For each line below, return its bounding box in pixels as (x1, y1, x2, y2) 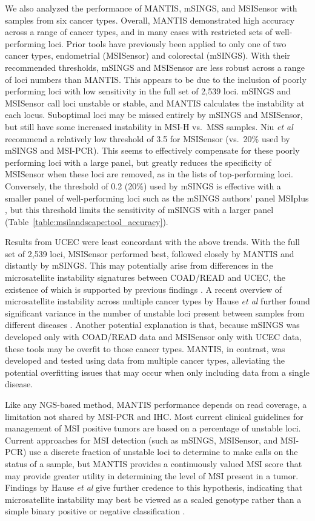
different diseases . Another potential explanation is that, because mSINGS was (5, 318, 300, 331)
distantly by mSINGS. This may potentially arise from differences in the (5, 259, 273, 272)
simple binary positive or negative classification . (5, 505, 185, 517)
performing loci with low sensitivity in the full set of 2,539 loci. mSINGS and (5, 85, 291, 97)
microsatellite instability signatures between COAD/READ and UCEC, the (5, 271, 285, 284)
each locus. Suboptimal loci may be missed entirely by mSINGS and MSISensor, (5, 108, 303, 121)
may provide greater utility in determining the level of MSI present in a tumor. (5, 469, 299, 482)
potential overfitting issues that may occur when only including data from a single (5, 365, 310, 378)
